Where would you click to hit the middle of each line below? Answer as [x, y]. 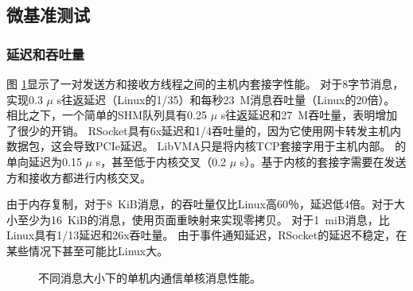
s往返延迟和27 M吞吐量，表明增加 [309, 115]
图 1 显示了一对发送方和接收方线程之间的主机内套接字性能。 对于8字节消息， [205, 83]
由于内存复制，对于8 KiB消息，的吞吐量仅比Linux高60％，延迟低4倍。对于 [200, 204]
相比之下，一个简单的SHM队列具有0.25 [107, 115]
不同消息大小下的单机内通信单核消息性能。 [150, 277]
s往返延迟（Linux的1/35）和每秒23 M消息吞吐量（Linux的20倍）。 [226, 99]
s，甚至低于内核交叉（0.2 [161, 161]
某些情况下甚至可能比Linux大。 [88, 250]
